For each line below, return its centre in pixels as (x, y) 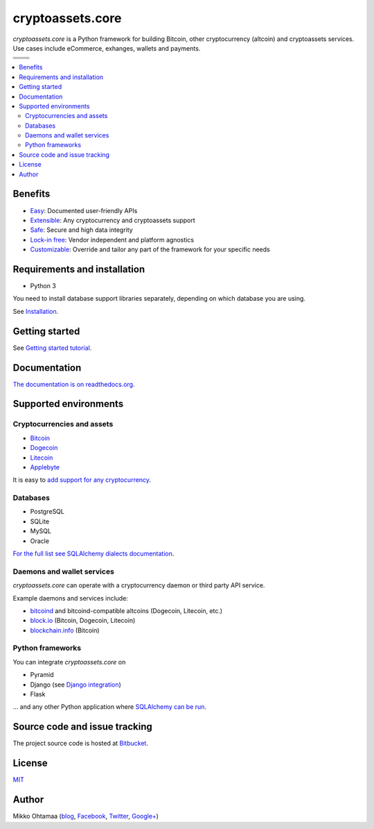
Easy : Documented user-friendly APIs (84, 210)
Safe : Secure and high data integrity (81, 230)
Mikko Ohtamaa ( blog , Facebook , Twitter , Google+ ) (86, 817)
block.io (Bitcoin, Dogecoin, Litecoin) (83, 621)
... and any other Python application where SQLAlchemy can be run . (110, 707)
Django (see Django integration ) (75, 685)
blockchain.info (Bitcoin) (65, 630)
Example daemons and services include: (70, 598)
